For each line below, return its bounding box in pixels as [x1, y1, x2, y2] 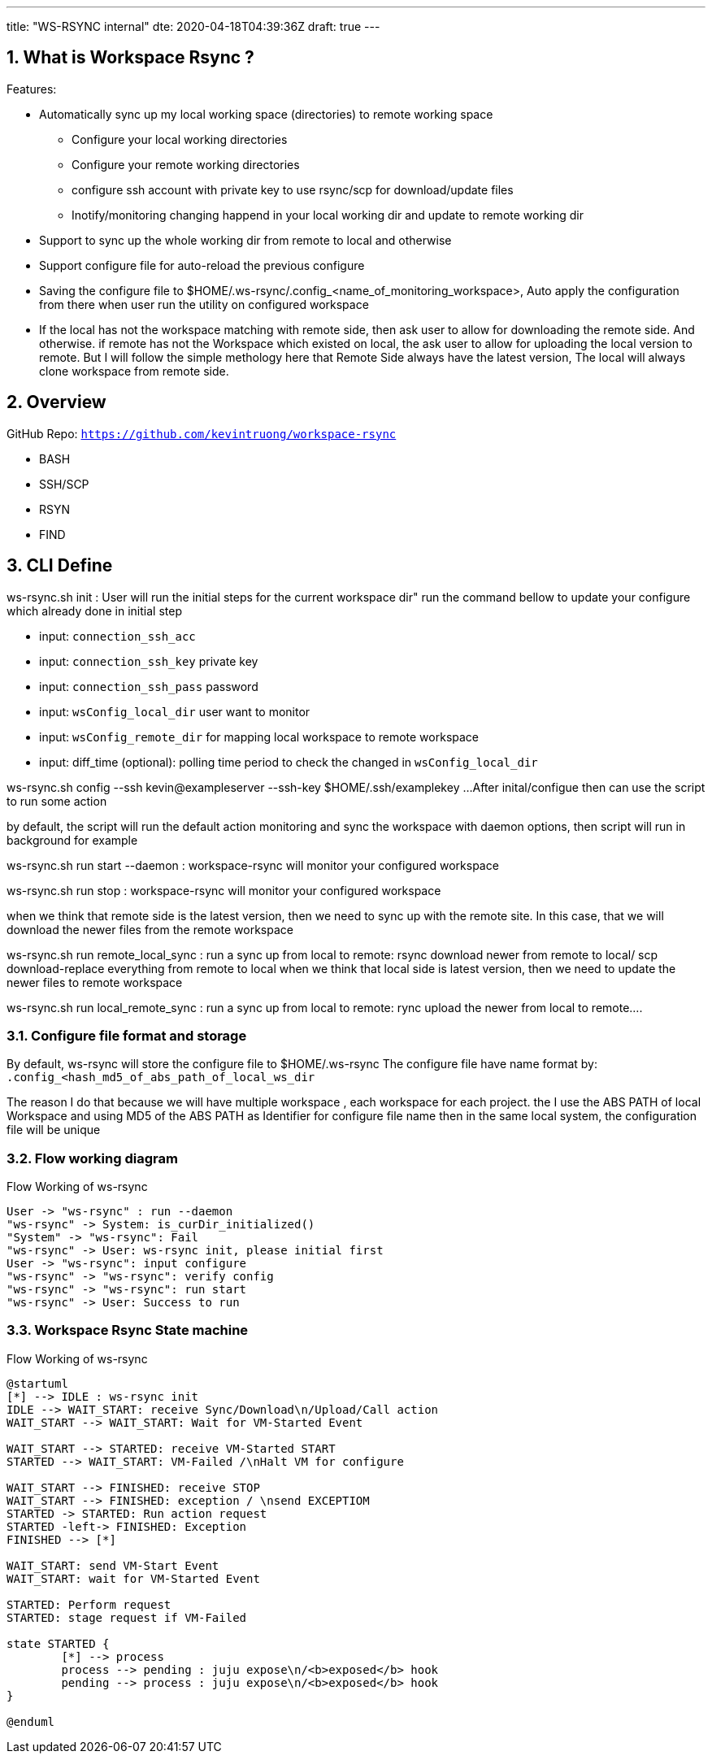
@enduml [7, 1714, 55, 1728]
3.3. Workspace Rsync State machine [7, 1322, 249, 1339]
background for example [7, 832, 138, 847]
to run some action [7, 793, 107, 808]
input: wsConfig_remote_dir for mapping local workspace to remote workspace [39, 729, 480, 744]
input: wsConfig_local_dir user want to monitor [39, 704, 310, 719]
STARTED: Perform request [7, 1597, 171, 1611]
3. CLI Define [7, 555, 113, 576]
